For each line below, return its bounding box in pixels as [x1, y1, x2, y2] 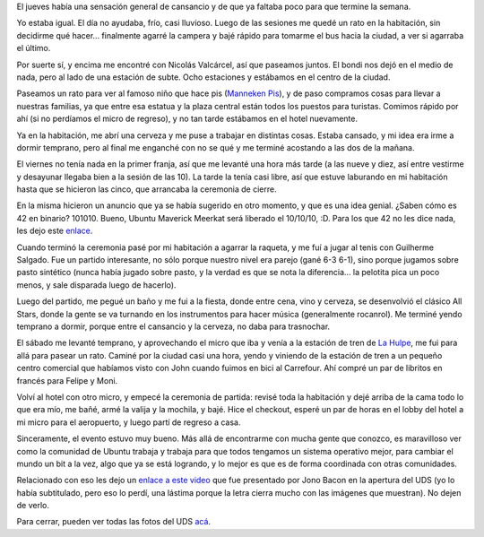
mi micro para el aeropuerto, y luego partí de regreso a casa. [16, 417, 241, 428]
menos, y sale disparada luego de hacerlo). [16, 279, 177, 290]
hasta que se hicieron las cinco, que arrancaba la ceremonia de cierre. [16, 184, 277, 195]
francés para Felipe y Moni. [16, 375, 118, 385]
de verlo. [16, 500, 49, 511]
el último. [16, 43, 51, 54]
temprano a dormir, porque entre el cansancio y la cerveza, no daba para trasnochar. [16, 321, 331, 332]
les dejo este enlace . [16, 225, 93, 237]
